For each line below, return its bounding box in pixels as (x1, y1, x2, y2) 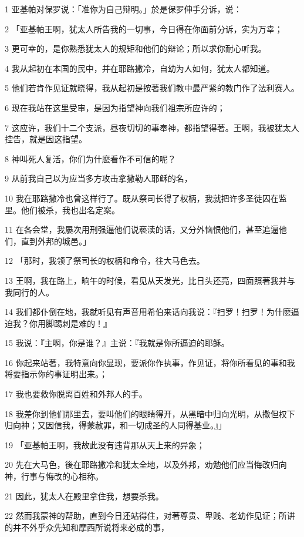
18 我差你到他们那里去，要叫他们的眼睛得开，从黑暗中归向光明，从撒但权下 (5, 407, 295, 419)
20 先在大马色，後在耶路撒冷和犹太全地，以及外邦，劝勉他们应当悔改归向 (5, 458, 287, 471)
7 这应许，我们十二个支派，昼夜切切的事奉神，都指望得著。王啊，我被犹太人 (5, 121, 299, 133)
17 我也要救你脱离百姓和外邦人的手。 (5, 388, 147, 400)
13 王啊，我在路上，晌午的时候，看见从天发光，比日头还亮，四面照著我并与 (5, 274, 295, 286)
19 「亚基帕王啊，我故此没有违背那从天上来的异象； (5, 438, 205, 451)
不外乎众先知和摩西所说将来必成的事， (21, 521, 169, 533)
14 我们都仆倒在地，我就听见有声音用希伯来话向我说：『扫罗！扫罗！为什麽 (5, 306, 291, 318)
